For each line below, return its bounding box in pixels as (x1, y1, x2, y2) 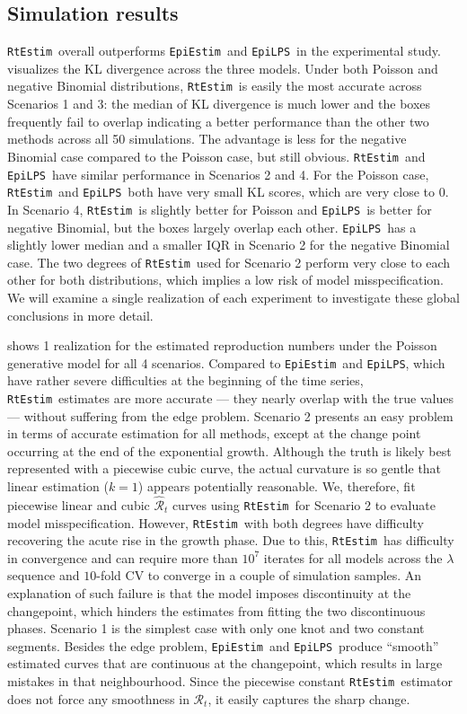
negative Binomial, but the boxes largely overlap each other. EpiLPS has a (7, 217, 417, 236)
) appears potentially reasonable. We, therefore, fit (137, 477, 416, 496)
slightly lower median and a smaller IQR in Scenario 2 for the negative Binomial (7, 235, 450, 254)
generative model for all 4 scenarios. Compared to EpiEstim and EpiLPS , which (7, 353, 445, 372)
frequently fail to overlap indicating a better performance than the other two (7, 111, 429, 130)
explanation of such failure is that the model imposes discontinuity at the (7, 584, 411, 603)
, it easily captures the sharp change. (207, 689, 410, 708)
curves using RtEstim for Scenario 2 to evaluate (172, 495, 436, 514)
